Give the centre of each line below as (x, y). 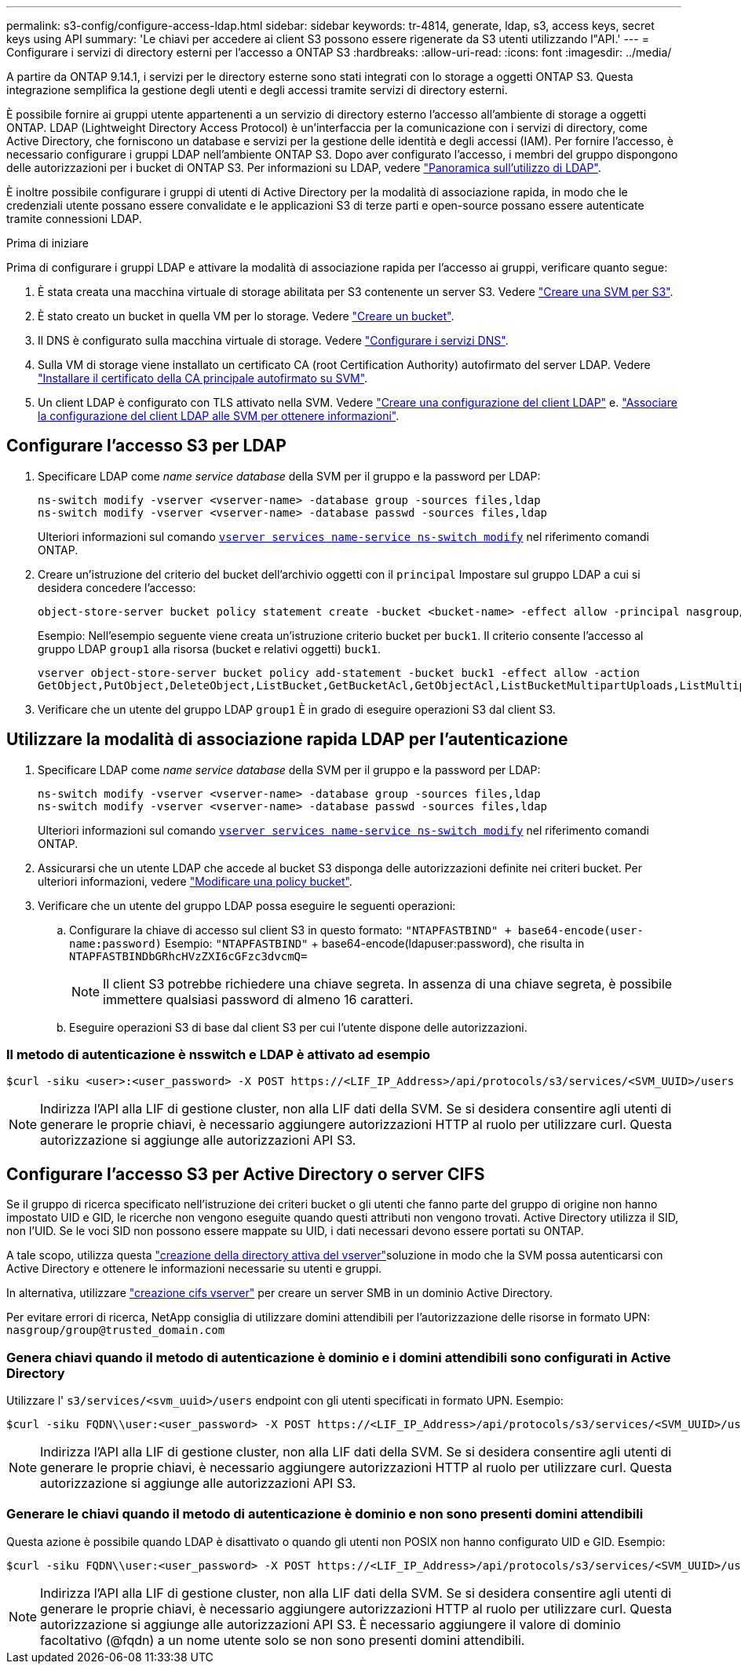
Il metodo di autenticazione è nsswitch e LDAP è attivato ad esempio (219, 1055)
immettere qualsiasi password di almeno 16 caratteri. (258, 999)
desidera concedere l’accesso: (117, 587)
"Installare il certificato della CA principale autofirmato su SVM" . (203, 378)
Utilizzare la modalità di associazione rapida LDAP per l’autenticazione (287, 740)
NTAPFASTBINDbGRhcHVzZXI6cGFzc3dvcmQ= (188, 956)
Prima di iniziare (47, 243)
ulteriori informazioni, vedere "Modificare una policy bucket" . (195, 881)
